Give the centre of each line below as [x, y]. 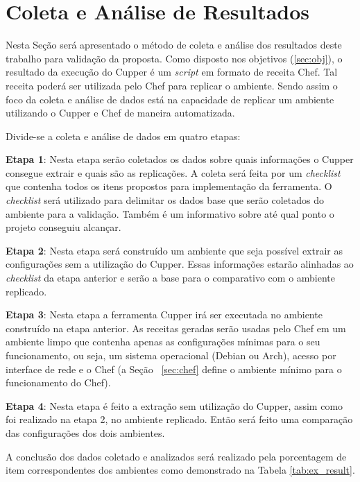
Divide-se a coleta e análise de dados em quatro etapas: [123, 136]
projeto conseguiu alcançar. [63, 227]
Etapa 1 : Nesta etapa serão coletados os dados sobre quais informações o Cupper [180, 159]
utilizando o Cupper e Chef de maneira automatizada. [120, 113]
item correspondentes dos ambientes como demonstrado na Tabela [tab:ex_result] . [180, 470]
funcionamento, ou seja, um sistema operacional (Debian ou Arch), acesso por [171, 355]
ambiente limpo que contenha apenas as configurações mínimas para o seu [163, 342]
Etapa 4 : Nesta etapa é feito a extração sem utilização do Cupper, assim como [174, 405]
